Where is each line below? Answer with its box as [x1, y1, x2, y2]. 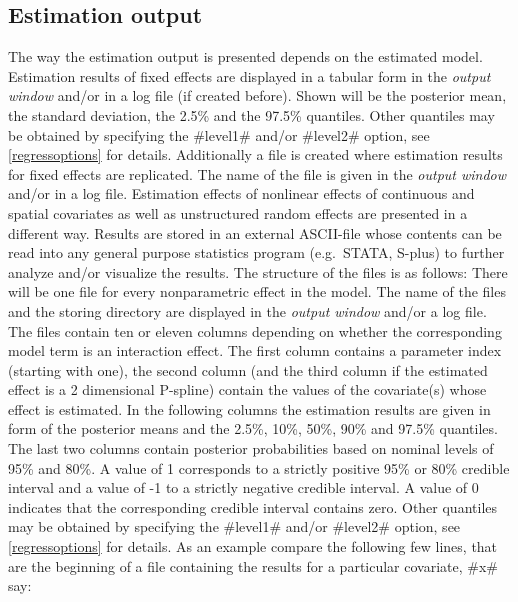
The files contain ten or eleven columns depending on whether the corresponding [8, 320, 502, 341]
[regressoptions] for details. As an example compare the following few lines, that [8, 536, 498, 557]
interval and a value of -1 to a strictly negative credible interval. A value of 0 [8, 477, 479, 498]
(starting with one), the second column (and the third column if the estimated [8, 359, 488, 380]
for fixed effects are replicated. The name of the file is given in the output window [8, 163, 507, 184]
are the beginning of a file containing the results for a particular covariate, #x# [8, 555, 499, 576]
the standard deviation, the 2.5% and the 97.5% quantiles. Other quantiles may [8, 104, 495, 125]
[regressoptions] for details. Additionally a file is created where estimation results [8, 144, 503, 165]
